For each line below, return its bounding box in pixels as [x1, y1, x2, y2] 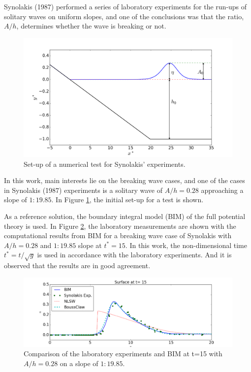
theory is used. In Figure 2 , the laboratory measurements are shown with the [4, 220, 236, 231]
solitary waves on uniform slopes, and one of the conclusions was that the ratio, [4, 11, 244, 21]
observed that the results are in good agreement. [4, 260, 151, 271]
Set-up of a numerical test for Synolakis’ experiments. [24, 158, 186, 169]
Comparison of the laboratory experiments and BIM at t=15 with [24, 348, 222, 359]
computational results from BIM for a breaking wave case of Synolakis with [4, 230, 232, 241]
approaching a [201, 185, 244, 195]
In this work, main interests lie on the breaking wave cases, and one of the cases [4, 175, 245, 186]
